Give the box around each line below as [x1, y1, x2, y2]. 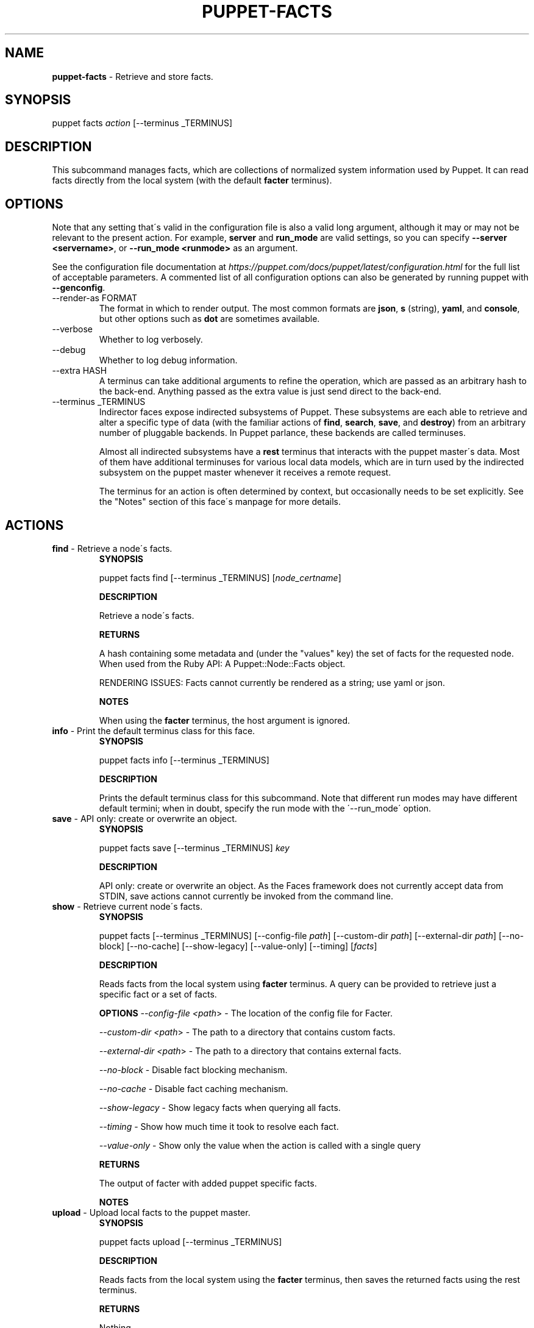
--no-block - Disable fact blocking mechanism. [99, 1064, 288, 1075]
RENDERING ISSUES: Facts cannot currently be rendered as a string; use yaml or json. [99, 677, 446, 688]
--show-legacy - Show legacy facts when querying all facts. [99, 1102, 341, 1113]
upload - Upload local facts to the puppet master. [52, 1207, 251, 1218]
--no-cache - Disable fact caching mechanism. [99, 1083, 288, 1094]
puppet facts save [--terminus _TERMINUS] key [99, 842, 290, 853]
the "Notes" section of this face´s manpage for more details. [99, 496, 341, 507]
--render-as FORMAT [52, 293, 137, 304]
